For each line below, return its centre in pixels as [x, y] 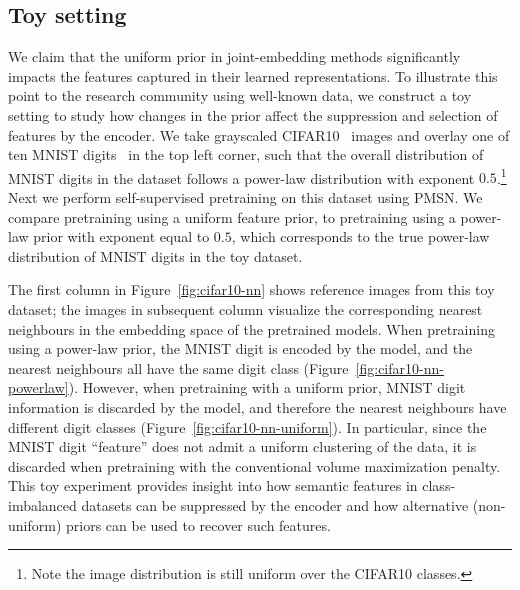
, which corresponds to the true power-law [360, 236]
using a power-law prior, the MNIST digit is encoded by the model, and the [240, 348]
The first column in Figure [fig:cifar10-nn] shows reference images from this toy [251, 289]
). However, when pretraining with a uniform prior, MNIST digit [267, 387]
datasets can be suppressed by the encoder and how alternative [275, 504]
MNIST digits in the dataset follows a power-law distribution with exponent [241, 177]
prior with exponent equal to [121, 236]
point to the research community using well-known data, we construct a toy [240, 95]
